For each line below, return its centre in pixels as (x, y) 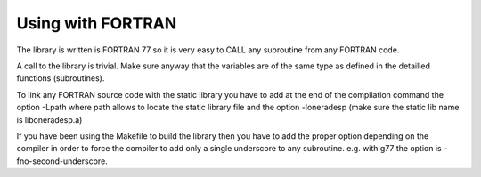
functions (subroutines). (61, 78)
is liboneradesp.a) (49, 119)
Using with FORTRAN (97, 23)
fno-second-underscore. (62, 161)
